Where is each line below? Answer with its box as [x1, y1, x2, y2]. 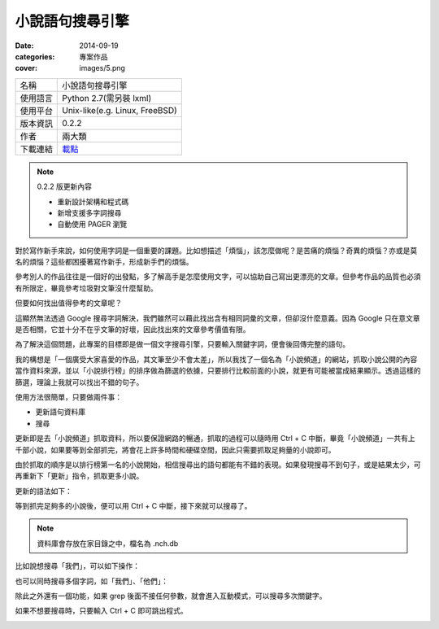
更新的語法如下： [15, 486, 72, 496]
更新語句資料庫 [35, 407, 85, 417]
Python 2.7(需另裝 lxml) [62, 92, 152, 103]
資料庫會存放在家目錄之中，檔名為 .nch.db [37, 538, 179, 548]
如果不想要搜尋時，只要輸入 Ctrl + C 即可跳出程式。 [15, 606, 188, 616]
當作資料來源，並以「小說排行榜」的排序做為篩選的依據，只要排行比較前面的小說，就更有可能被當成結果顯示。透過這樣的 [15, 366, 421, 376]
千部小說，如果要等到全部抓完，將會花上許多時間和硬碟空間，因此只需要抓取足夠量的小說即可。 [15, 444, 336, 455]
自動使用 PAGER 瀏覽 [57, 220, 128, 229]
